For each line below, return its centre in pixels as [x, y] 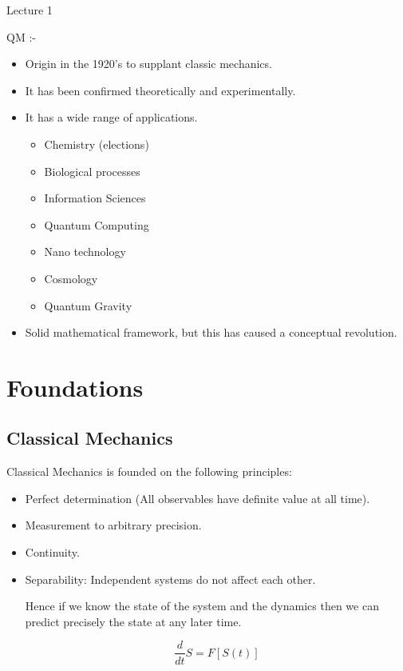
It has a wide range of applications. [111, 117]
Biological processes [92, 171]
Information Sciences [95, 198]
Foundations [75, 387]
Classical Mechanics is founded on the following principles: [149, 471]
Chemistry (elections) [97, 144]
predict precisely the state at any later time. [133, 621]
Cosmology [71, 278]
